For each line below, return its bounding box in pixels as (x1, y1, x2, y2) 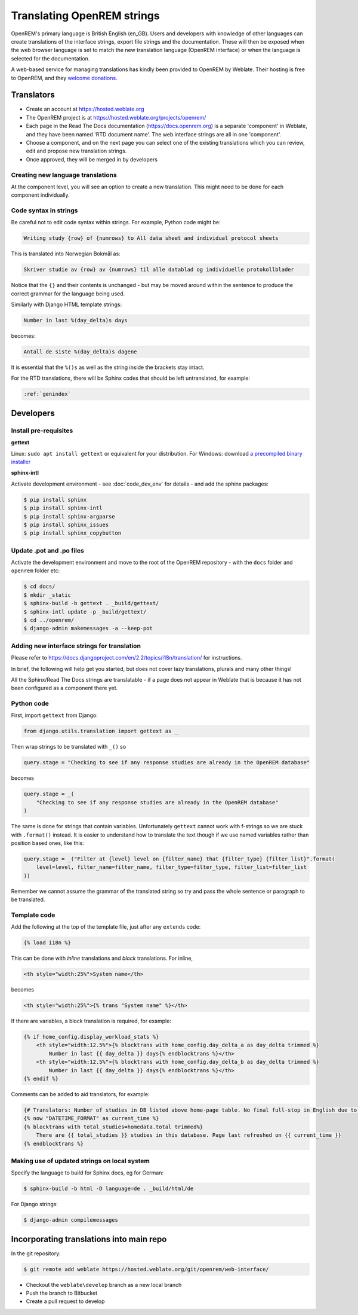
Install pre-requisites (11, 426, 73, 435)
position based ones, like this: (11, 839, 85, 846)
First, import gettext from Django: (11, 712, 98, 719)
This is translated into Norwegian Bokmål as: (11, 250, 121, 257)
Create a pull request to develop (26, 1298, 105, 1305)
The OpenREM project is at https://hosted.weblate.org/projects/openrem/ (26, 114, 206, 121)
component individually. (11, 191, 70, 199)
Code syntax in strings (11, 206, 78, 215)
